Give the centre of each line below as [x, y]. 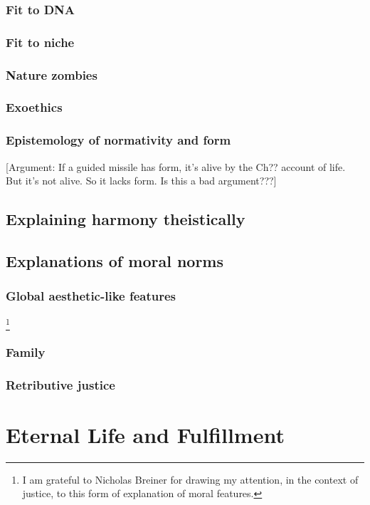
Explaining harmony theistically [126, 219]
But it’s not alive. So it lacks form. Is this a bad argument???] [141, 181]
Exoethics [34, 107]
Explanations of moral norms [115, 260]
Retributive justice [60, 384]
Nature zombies [52, 74]
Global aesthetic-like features [91, 296]
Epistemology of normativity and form [118, 140]
